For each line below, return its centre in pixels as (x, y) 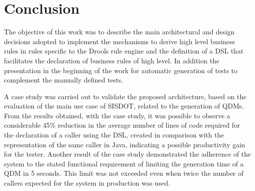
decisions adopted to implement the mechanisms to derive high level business (120, 41)
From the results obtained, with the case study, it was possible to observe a (117, 115)
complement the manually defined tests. (64, 80)
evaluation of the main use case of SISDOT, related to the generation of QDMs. (124, 106)
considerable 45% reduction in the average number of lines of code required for (122, 125)
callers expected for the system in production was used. (87, 183)
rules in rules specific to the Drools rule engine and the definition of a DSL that (124, 51)
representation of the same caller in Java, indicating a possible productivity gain (125, 144)
